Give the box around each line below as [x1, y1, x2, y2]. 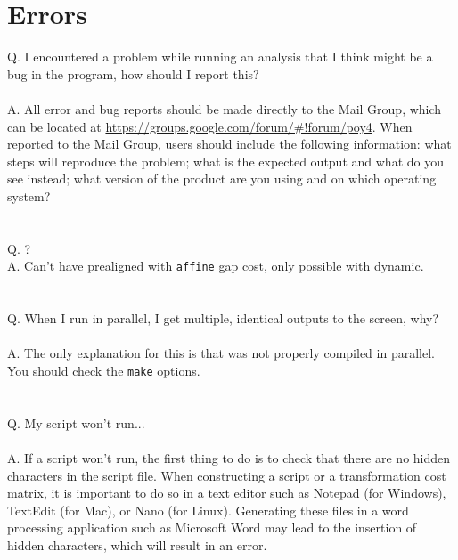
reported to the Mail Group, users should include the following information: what [7, 134, 452, 153]
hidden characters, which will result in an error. [7, 535, 267, 554]
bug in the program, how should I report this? [7, 64, 259, 83]
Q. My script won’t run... [7, 413, 145, 432]
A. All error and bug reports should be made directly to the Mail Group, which [7, 99, 442, 118]
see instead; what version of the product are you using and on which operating [7, 169, 437, 188]
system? [7, 186, 51, 205]
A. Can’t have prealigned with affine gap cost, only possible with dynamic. [7, 256, 424, 275]
